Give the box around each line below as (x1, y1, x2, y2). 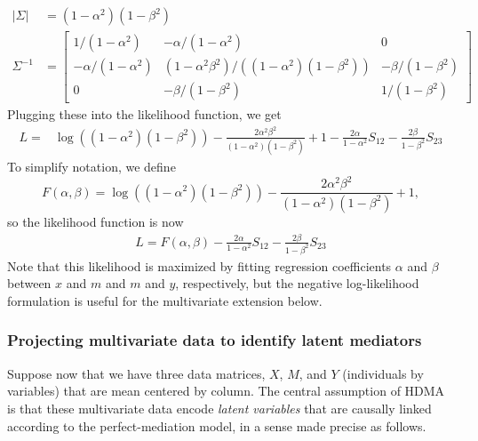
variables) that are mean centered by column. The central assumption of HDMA (7, 381, 445, 400)
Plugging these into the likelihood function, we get (7, 105, 282, 124)
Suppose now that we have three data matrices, (7, 364, 266, 382)
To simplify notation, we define (7, 156, 176, 175)
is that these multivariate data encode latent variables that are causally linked (7, 398, 432, 417)
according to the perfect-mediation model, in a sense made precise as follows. (7, 416, 426, 435)
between (7, 274, 52, 293)
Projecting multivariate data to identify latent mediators (7, 329, 422, 351)
